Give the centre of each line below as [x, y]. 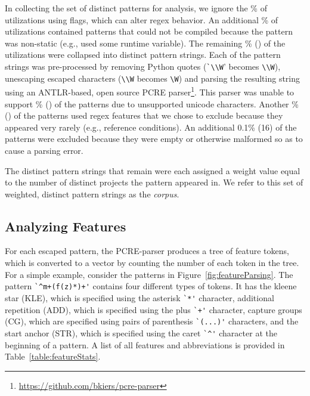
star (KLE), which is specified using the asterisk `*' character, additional [139, 297]
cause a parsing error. [44, 150]
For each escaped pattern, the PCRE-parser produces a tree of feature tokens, [147, 251]
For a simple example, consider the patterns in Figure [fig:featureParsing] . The [149, 274]
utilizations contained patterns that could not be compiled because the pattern [149, 31]
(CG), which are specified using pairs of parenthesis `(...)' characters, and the [152, 321]
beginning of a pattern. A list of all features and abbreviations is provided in [145, 344]
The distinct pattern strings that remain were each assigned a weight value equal [153, 170]
